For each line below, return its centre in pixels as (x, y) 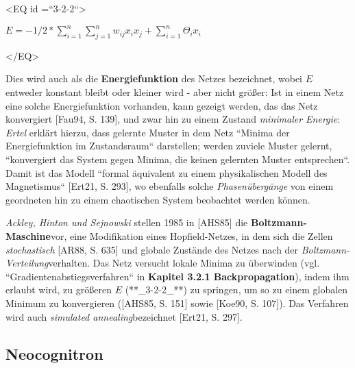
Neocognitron (54, 353)
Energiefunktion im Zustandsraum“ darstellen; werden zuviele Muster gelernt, (169, 146)
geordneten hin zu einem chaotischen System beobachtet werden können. (158, 199)
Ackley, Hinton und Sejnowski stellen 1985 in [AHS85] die (127, 222)
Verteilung (27, 263)
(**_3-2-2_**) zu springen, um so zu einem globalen (236, 290)
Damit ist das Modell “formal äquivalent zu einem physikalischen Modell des (167, 172)
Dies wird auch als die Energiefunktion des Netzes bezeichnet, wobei (154, 78)
